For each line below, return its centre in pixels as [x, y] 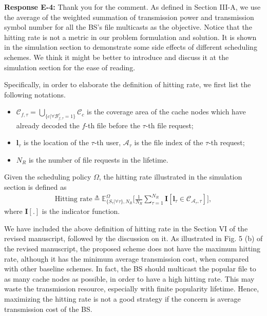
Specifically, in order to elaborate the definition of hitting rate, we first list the [128, 84]
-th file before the [113, 125]
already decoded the [48, 125]
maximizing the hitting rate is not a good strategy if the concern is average [122, 299]
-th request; [227, 142]
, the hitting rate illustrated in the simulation [170, 177]
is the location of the [56, 142]
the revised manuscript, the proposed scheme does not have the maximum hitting [132, 249]
